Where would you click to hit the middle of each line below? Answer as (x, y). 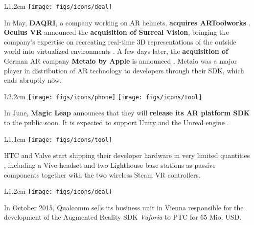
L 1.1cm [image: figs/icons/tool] (58, 139)
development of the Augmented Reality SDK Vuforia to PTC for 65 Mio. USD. (123, 217)
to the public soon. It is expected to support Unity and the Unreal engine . (116, 123)
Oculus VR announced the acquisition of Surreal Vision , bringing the (116, 32)
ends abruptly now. (33, 80)
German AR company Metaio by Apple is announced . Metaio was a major (121, 61)
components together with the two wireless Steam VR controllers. (102, 174)
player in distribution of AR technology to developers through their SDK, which (124, 70)
